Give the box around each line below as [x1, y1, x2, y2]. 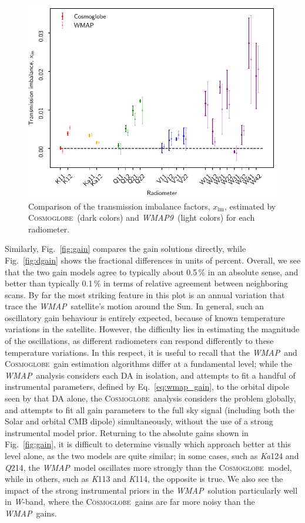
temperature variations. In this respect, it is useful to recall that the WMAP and [5, 346, 297, 358]
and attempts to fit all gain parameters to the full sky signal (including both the [5, 403, 294, 416]
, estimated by [224, 200, 276, 212]
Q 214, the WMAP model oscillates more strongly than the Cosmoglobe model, [5, 461, 292, 473]
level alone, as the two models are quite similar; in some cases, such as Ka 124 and [5, 450, 299, 462]
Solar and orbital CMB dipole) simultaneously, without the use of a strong [5, 415, 273, 427]
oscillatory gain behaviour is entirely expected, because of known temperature [5, 311, 285, 323]
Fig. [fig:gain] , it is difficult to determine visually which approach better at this [5, 438, 291, 450]
